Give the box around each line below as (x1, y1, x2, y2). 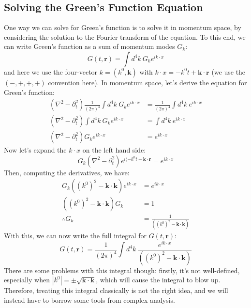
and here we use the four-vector (4, 66, 98, 77)
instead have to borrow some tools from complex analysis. (4, 295, 175, 305)
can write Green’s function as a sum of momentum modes (4, 41, 175, 51)
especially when (4, 275, 50, 285)
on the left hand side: (82, 145, 146, 155)
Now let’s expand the (4, 145, 67, 155)
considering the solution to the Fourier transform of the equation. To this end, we (4, 31, 246, 42)
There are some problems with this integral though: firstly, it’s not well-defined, (4, 265, 240, 275)
